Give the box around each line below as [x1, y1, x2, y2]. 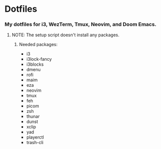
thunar [26, 114, 40, 120]
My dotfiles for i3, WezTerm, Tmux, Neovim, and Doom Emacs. [4, 21, 157, 28]
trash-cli [26, 140, 44, 146]
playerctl [26, 134, 44, 140]
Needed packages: [19, 42, 57, 48]
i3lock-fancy [26, 56, 52, 62]
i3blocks [26, 61, 44, 67]
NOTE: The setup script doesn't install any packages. [11, 32, 120, 38]
